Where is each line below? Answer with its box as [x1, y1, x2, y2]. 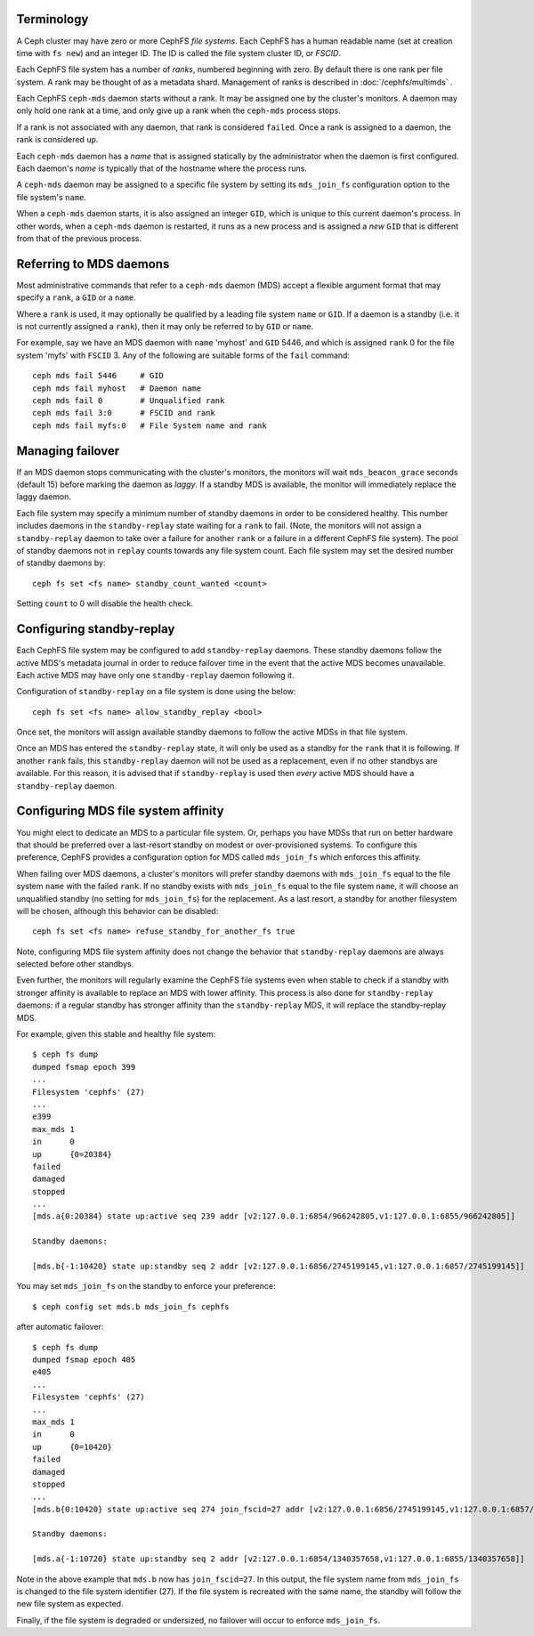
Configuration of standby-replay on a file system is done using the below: [16, 686, 297, 697]
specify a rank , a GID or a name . [16, 292, 137, 303]
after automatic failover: [16, 1322, 104, 1332]
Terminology [16, 12, 89, 27]
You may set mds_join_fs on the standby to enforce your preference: [16, 1281, 276, 1292]
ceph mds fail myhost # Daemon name [32, 383, 202, 393]
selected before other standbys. [16, 959, 134, 969]
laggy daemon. [16, 491, 71, 502]
